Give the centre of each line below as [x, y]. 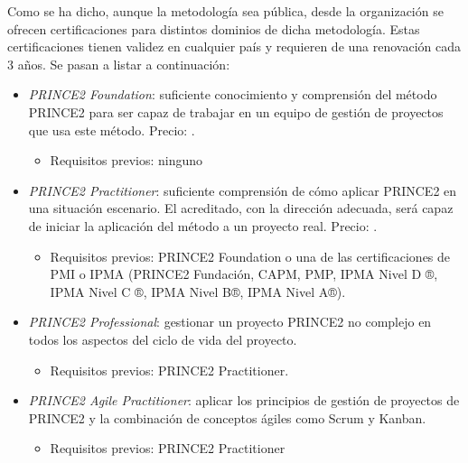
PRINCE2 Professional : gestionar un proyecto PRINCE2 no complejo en [230, 322]
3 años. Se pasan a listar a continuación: [119, 64]
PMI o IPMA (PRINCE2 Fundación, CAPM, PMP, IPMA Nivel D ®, [244, 274]
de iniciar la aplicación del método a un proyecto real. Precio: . [203, 225]
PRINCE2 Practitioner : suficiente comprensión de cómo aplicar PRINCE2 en [243, 190]
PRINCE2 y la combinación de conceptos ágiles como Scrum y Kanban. [227, 417]
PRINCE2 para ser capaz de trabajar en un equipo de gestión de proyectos [236, 111]
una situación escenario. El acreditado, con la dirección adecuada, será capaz [241, 208]
